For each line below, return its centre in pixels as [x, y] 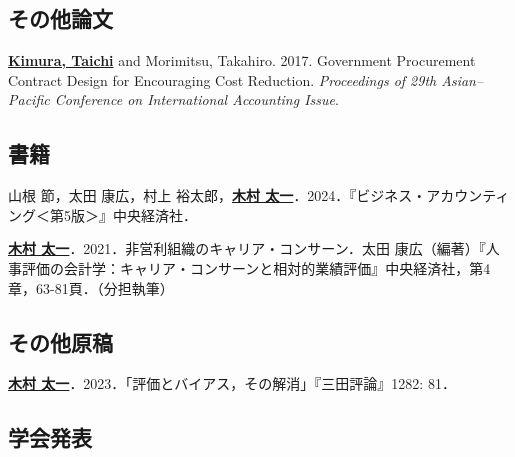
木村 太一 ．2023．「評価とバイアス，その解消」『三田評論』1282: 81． [232, 383]
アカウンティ [468, 195]
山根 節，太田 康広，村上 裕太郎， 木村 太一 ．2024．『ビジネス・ [217, 195]
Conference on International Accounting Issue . [196, 99]
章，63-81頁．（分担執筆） [91, 287]
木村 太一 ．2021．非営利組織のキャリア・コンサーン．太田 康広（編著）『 [247, 248]
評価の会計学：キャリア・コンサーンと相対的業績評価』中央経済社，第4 [256, 267]
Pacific [29, 99]
